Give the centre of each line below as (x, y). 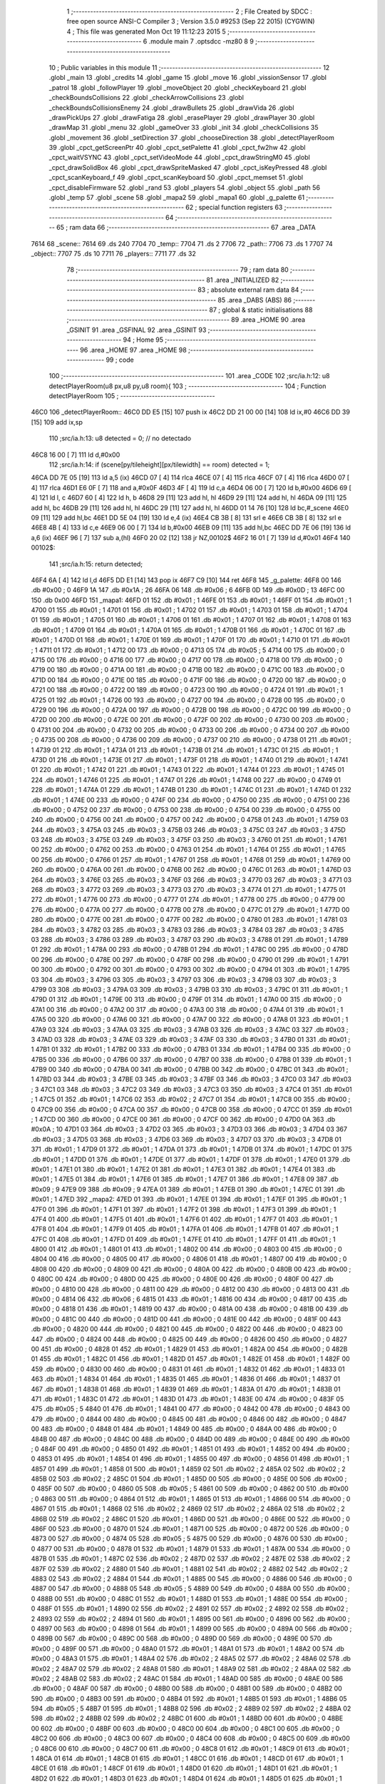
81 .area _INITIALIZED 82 (243, 280)
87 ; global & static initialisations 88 (261, 310)
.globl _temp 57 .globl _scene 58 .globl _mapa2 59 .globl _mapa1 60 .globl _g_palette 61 (177, 198)
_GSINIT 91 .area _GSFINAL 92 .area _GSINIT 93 (137, 330)
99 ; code (120, 360)
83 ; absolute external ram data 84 (248, 290)
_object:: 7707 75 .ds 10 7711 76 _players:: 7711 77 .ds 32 (113, 253)
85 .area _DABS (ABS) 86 (255, 300)
